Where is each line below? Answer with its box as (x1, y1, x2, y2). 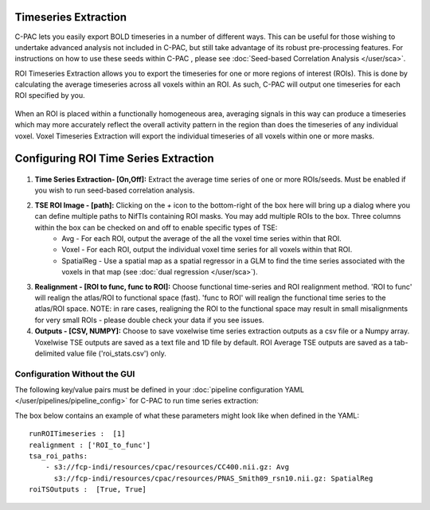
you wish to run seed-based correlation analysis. (34, 185, 195, 195)
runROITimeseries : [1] (29, 430, 126, 438)
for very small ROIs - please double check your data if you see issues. (34, 315, 264, 325)
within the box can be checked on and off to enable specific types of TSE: (34, 223, 278, 232)
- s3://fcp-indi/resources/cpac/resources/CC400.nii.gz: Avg (45, 462, 290, 472)
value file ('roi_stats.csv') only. (66, 348, 166, 358)
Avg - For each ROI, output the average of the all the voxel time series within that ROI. (61, 234, 342, 243)
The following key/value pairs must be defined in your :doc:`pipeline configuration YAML (14, 385, 304, 395)
